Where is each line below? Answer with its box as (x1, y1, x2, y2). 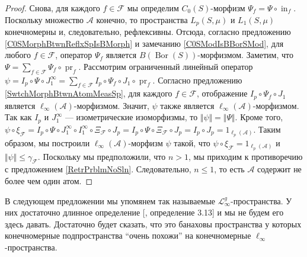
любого (5, 49, 31, 61)
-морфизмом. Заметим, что (197, 49, 293, 61)
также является (160, 99, 215, 111)
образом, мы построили (5, 136, 90, 149)
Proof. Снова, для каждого (5, 2, 100, 14)
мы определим (127, 2, 179, 14)
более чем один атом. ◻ (5, 175, 93, 187)
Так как (5, 111, 32, 123)
